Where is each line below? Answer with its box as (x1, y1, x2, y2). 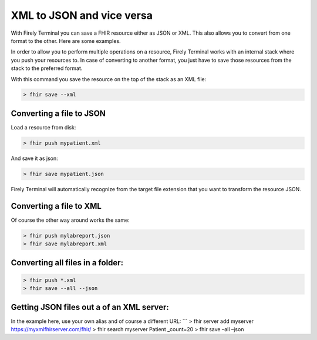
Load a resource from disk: (11, 124, 76, 131)
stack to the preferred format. (11, 65, 83, 72)
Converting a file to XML (11, 201, 102, 211)
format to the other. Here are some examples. (11, 37, 121, 44)
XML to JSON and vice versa (11, 9, 153, 22)
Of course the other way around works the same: (11, 216, 130, 224)
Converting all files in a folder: (11, 258, 123, 268)
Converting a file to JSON (11, 108, 106, 118)
